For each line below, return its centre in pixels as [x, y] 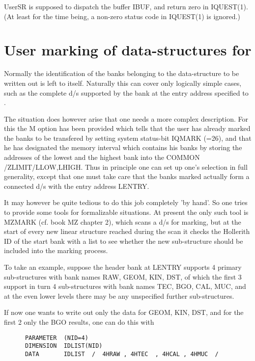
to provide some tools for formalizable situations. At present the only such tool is [126, 212]
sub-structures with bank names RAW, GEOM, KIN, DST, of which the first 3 [123, 276]
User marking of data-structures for [128, 50]
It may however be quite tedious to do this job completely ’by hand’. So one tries [126, 202]
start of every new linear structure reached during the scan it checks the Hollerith [127, 231]
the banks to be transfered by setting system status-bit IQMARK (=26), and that [128, 138]
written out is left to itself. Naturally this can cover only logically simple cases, [123, 83]
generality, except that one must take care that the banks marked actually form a [127, 176]
